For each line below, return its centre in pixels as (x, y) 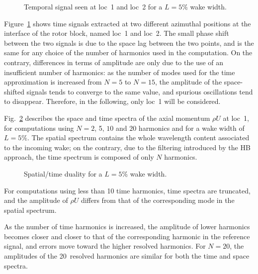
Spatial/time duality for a (63, 173)
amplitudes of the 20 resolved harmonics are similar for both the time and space (127, 256)
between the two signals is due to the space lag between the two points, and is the (129, 43)
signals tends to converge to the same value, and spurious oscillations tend (140, 91)
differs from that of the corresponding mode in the (158, 200)
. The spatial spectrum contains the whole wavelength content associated (138, 137)
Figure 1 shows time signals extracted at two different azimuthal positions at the (128, 23)
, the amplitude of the (188, 82)
